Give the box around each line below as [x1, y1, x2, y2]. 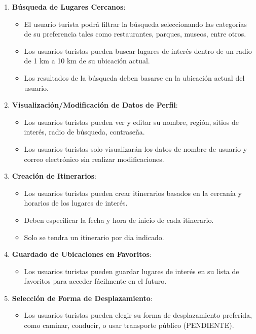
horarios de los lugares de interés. [24, 197, 128, 208]
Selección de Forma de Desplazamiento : [12, 292, 153, 303]
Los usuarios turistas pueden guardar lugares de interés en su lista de [24, 265, 239, 276]
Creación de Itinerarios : [12, 171, 96, 181]
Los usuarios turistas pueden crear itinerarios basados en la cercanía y [24, 187, 242, 198]
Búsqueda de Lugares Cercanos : [12, 2, 126, 12]
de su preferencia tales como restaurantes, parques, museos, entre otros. [24, 28, 246, 39]
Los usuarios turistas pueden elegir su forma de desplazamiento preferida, [24, 310, 252, 320]
